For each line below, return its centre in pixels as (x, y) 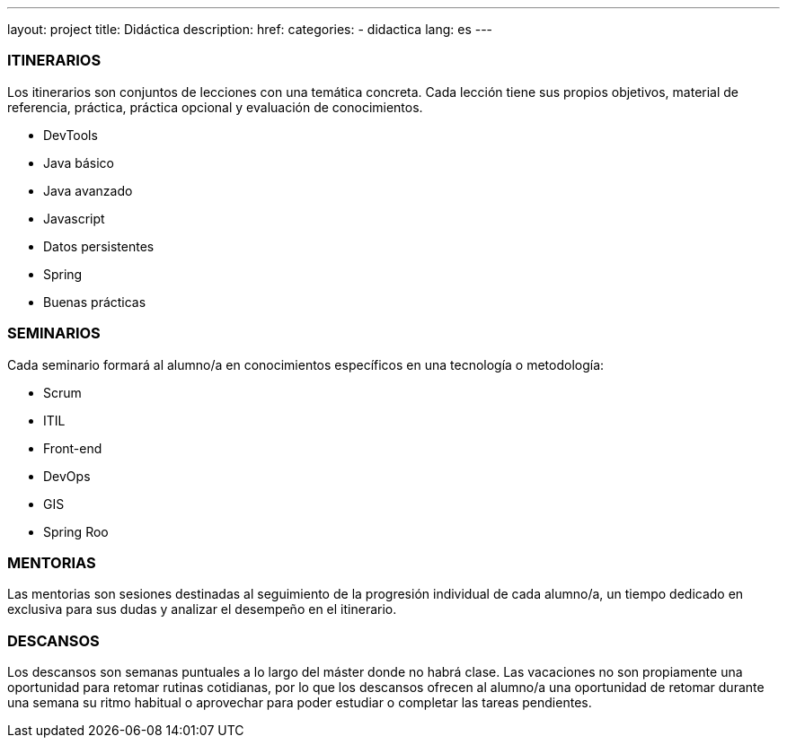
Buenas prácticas (95, 302)
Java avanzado (88, 190)
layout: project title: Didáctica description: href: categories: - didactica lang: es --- (250, 29)
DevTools (71, 135)
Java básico (79, 162)
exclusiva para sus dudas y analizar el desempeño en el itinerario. (202, 609)
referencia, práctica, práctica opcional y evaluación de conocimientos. (215, 107)
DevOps (67, 476)
